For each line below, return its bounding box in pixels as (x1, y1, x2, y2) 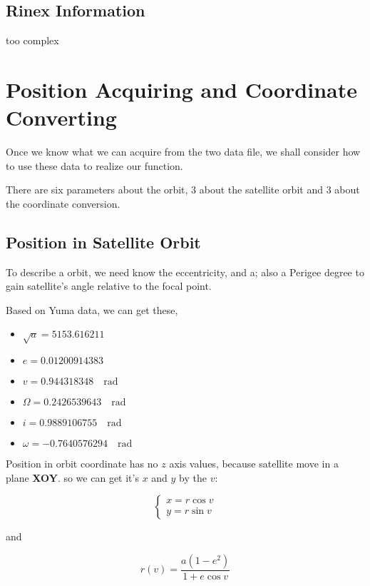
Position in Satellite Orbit (6, 231, 201, 253)
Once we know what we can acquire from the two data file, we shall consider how (6, 144, 361, 159)
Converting (6, 103, 117, 132)
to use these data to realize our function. (6, 158, 183, 173)
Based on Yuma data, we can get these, (6, 302, 178, 317)
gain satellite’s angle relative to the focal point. (6, 278, 212, 293)
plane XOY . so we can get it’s (6, 470, 139, 485)
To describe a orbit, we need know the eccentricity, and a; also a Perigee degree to (6, 264, 364, 279)
